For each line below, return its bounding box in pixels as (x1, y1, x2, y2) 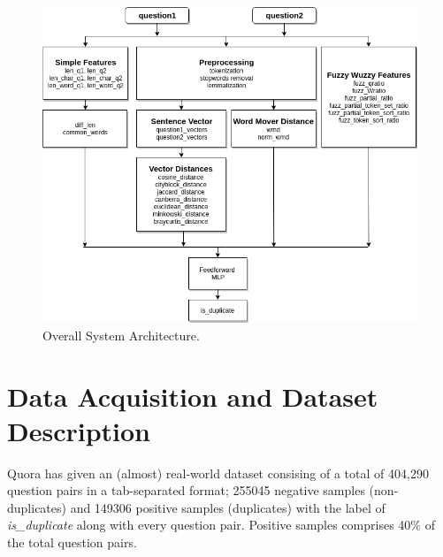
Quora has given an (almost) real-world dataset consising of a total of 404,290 (7, 463, 429, 482)
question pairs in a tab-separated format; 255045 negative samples (7, 481, 365, 500)
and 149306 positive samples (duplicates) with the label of (70, 498, 386, 516)
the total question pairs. (7, 533, 137, 552)
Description (7, 412, 151, 448)
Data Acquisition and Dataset (7, 378, 378, 414)
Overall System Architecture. (42, 325, 200, 344)
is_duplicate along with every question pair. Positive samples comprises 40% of (7, 515, 435, 534)
